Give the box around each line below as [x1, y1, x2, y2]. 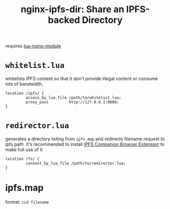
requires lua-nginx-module [5, 43, 61, 49]
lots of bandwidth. [5, 81, 43, 87]
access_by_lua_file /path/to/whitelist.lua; [25, 95, 122, 100]
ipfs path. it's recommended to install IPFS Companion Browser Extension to [5, 141, 165, 148]
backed [48, 14, 80, 26]
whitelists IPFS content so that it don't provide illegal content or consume [5, 76, 158, 82]
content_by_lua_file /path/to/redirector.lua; [25, 161, 126, 166]
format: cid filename [5, 199, 49, 205]
